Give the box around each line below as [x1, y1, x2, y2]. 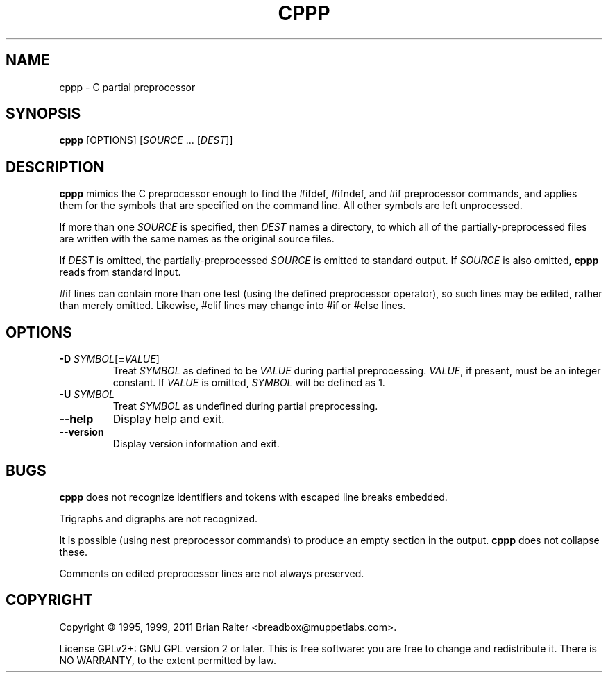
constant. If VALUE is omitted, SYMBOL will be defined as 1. [112, 377, 385, 389]
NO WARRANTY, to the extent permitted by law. [59, 654, 277, 666]
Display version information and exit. [112, 438, 280, 450]
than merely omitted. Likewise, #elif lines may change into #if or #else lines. [59, 299, 406, 312]
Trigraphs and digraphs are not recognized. [59, 512, 258, 524]
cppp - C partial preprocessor [59, 81, 196, 93]
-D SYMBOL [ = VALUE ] [59, 353, 160, 365]
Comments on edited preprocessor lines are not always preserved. [59, 567, 364, 579]
